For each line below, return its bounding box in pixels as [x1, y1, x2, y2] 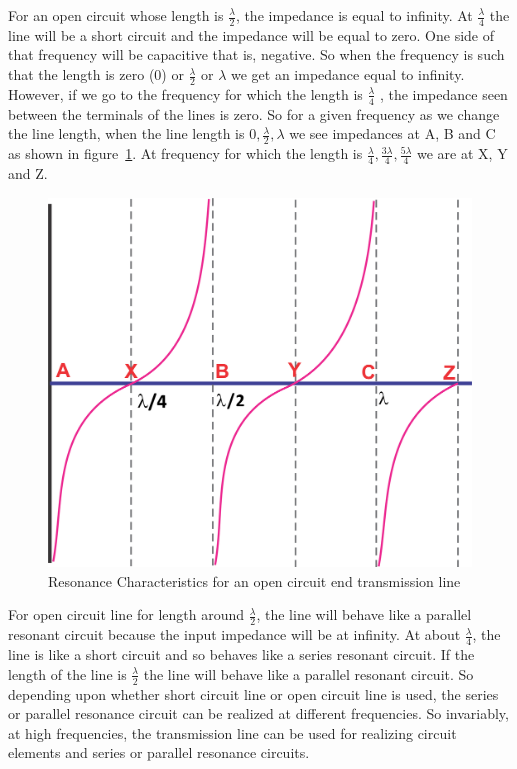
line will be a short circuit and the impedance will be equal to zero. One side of [8, 24, 494, 45]
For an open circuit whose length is [8, 5, 224, 25]
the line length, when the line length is [8, 123, 245, 144]
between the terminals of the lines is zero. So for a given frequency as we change [8, 103, 500, 124]
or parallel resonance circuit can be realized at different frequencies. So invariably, [8, 703, 509, 724]
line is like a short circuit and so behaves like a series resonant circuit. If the [8, 644, 475, 665]
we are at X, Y [417, 143, 508, 164]
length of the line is [8, 663, 127, 684]
